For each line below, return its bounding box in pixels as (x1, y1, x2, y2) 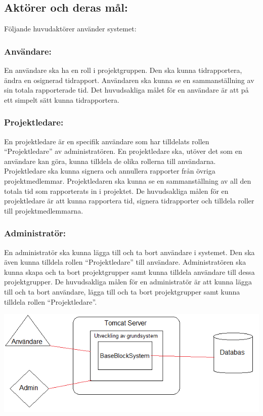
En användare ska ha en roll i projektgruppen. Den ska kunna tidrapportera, (4, 65, 242, 75)
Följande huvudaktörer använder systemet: (4, 23, 137, 34)
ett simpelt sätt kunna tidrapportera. (4, 94, 119, 105)
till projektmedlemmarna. (4, 205, 83, 216)
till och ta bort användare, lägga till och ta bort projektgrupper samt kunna (4, 286, 240, 297)
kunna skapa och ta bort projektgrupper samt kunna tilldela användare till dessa (4, 266, 255, 277)
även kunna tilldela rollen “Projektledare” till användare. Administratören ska (4, 257, 246, 267)
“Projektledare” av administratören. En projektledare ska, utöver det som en (4, 146, 242, 156)
